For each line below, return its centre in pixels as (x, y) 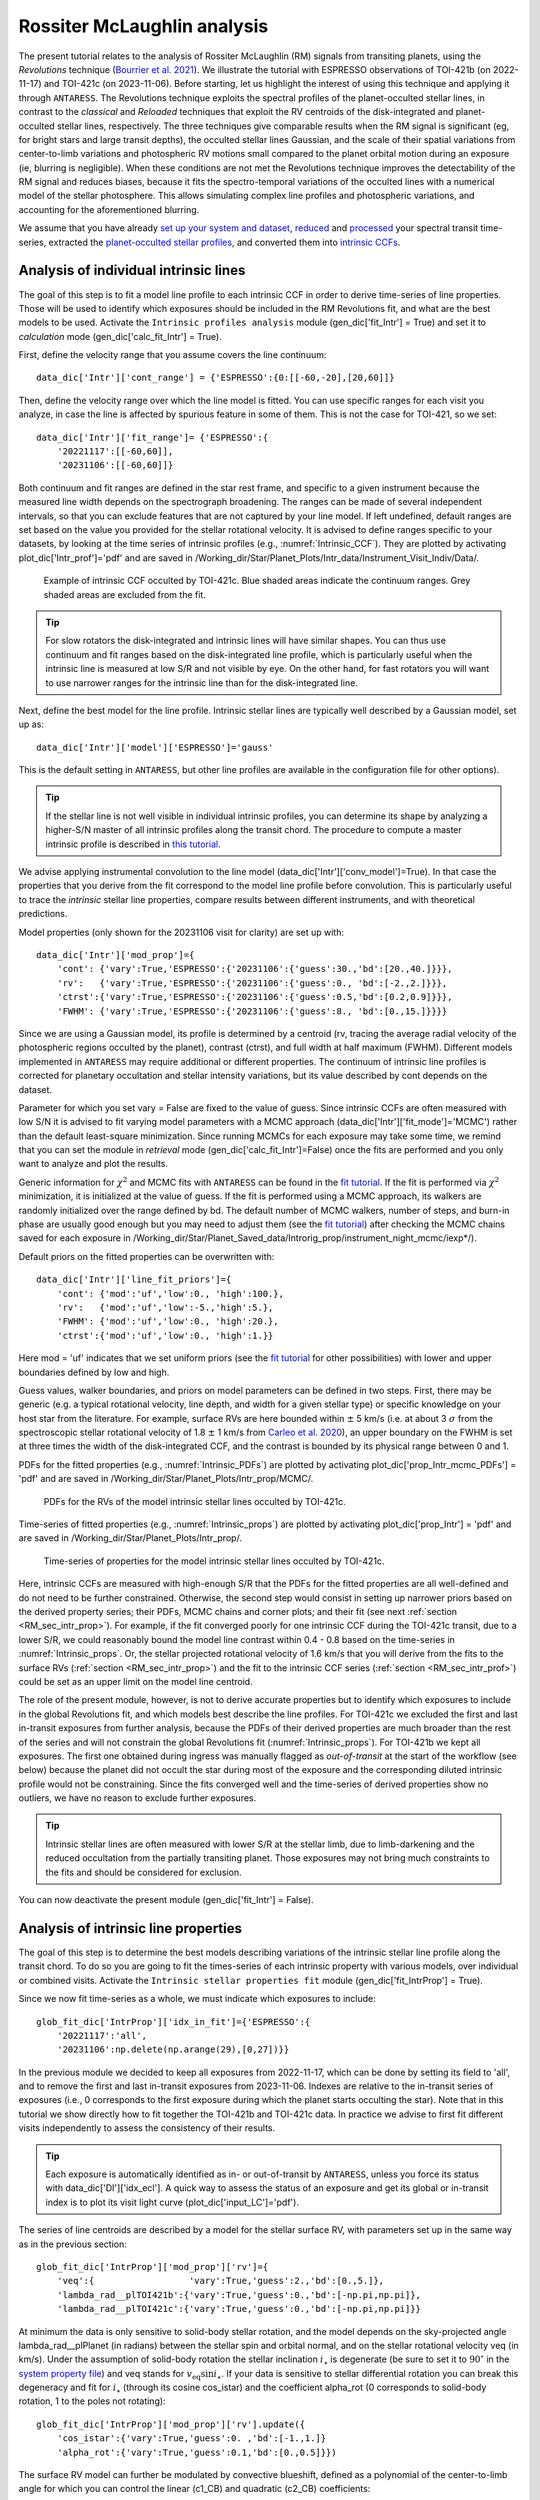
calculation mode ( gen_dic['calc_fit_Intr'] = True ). (120, 336)
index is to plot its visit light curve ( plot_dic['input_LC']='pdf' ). (172, 2202)
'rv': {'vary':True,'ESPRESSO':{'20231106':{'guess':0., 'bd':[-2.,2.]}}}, (252, 983)
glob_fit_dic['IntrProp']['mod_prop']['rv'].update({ (170, 2424)
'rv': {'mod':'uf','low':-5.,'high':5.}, (165, 1307)
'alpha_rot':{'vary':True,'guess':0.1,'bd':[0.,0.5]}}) (196, 2452)
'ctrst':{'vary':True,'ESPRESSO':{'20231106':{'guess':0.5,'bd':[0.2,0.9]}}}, (254, 997)
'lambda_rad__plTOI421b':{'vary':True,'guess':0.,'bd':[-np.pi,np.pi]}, (239, 2294)
